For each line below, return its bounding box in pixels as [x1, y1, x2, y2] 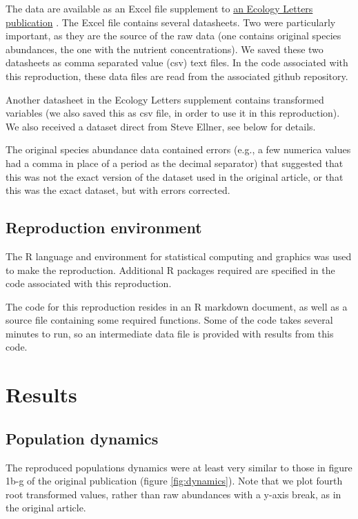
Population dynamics [6, 427, 159, 449]
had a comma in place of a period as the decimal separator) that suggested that [6, 155, 344, 170]
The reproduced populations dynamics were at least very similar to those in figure [6, 460, 352, 474]
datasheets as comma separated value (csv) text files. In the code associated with [6, 55, 348, 70]
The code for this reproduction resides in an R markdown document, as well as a [6, 299, 348, 313]
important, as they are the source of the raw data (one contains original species [6, 28, 341, 43]
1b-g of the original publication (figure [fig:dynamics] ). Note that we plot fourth [6, 473, 343, 488]
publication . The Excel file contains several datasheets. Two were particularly [6, 14, 336, 29]
